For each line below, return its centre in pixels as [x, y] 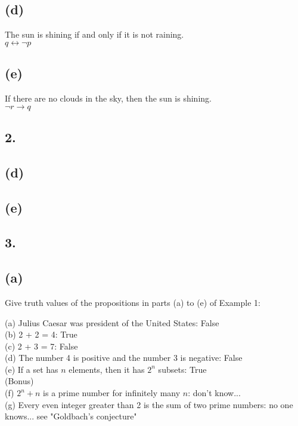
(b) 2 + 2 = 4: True [41, 334]
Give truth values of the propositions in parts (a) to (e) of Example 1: [133, 302]
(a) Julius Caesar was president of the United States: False [112, 322]
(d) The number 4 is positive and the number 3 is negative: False [124, 358]
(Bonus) [19, 381]
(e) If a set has [32, 369]
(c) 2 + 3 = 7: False [41, 346]
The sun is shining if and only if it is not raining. [94, 34]
